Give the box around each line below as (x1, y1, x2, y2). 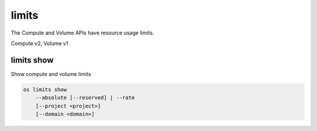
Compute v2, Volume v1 (11, 40, 69, 47)
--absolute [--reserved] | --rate (35, 94, 135, 101)
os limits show (23, 86, 67, 93)
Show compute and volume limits (11, 70, 91, 77)
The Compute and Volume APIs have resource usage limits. (11, 29, 154, 36)
